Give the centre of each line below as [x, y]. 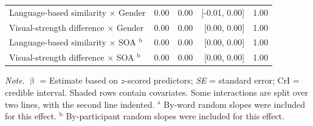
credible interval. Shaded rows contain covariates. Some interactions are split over [157, 92]
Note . [15, 80]
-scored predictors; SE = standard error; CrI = [212, 80]
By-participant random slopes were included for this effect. [175, 116]
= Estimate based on [79, 80]
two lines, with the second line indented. [80, 104]
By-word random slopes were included [234, 104]
